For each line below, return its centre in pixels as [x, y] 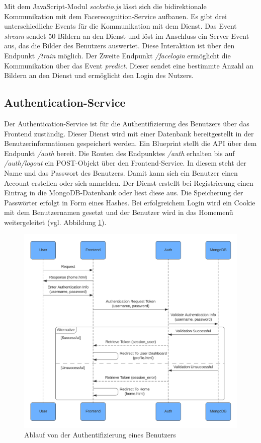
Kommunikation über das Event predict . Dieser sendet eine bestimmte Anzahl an [129, 65]
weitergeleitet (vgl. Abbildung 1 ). [55, 222]
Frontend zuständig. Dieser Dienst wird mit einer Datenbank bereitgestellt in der [129, 133]
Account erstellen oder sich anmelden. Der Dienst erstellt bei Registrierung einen [129, 182]
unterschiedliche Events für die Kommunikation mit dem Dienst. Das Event [120, 26]
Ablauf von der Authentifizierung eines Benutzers [100, 435]
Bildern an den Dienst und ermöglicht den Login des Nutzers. [99, 75]
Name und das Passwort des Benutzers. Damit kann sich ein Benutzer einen [121, 172]
